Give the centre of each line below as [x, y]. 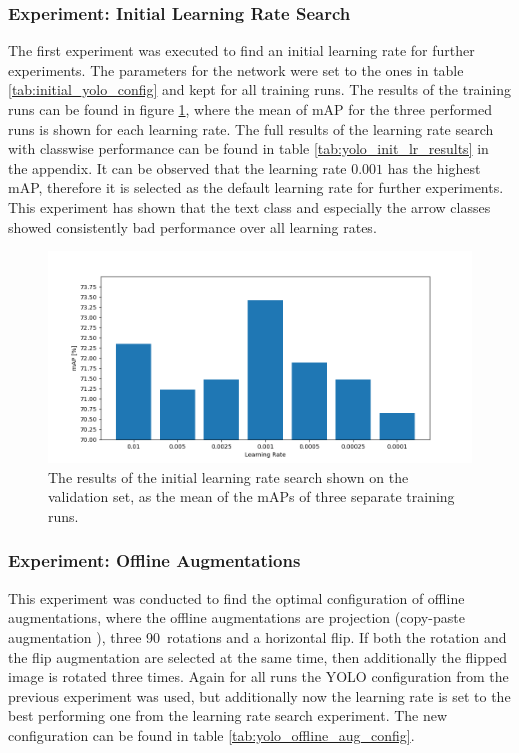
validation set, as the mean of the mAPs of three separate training [251, 496]
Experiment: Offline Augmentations [154, 560]
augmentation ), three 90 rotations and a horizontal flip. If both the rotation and [257, 636]
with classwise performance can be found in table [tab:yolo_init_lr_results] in [248, 148]
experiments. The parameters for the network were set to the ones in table [236, 69]
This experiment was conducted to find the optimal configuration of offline [236, 597]
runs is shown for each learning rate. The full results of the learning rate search [251, 128]
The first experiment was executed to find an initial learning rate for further [241, 50]
